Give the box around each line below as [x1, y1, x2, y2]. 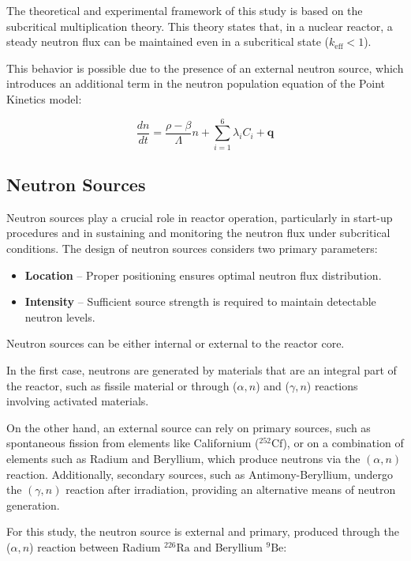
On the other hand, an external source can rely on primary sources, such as [6, 419, 371, 435]
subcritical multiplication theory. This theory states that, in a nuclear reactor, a [6, 17, 393, 34]
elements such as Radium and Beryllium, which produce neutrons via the [6, 450, 361, 467]
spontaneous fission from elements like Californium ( [6, 435, 260, 451]
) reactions [306, 377, 358, 393]
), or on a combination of [282, 435, 404, 451]
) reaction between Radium [29, 538, 161, 555]
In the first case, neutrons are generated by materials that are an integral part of [6, 362, 397, 378]
